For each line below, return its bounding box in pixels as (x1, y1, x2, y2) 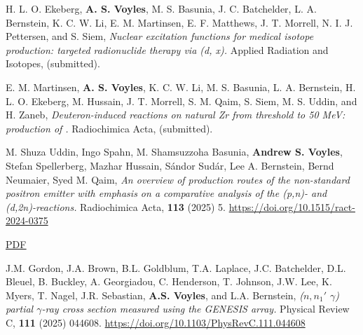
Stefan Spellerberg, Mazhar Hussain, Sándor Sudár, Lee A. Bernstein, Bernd (6, 158, 334, 172)
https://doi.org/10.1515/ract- (228, 199, 355, 214)
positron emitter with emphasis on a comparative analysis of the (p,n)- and (6, 186, 327, 200)
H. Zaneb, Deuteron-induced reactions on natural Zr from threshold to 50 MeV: (6, 107, 345, 122)
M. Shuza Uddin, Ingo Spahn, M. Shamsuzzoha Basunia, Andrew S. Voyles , (6, 144, 343, 159)
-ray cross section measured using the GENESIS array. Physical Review (41, 301, 350, 316)
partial (6, 301, 34, 316)
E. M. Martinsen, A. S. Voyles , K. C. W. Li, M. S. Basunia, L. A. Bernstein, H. (6, 79, 356, 94)
